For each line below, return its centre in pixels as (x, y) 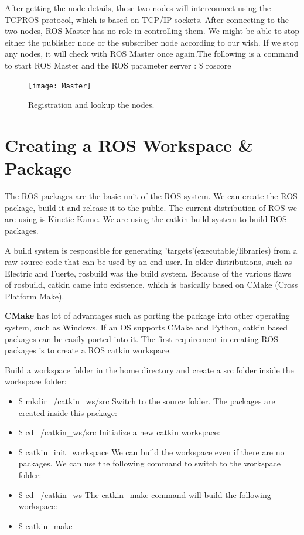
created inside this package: (68, 412)
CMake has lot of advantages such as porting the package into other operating (147, 316)
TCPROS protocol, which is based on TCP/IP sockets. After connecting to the (147, 19)
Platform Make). (35, 296)
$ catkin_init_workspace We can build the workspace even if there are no (151, 451)
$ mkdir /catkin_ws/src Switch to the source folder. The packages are (147, 401)
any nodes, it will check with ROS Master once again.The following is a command (152, 54)
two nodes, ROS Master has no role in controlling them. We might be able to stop (152, 31)
